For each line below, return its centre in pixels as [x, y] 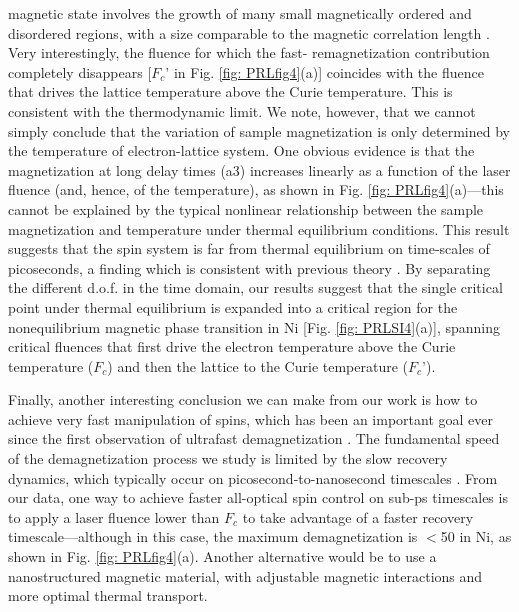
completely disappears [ [80, 71]
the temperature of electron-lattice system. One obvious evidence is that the [241, 150]
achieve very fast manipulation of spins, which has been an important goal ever [250, 418]
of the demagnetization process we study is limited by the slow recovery [228, 458]
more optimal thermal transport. [108, 595]
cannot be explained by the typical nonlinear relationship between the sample [246, 208]
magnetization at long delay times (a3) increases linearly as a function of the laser [259, 169]
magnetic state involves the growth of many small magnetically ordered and [240, 13]
